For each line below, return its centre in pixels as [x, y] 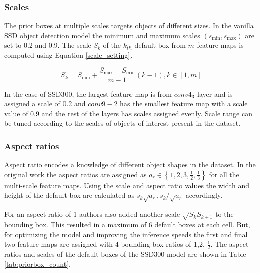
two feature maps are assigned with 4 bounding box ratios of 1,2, [104, 244]
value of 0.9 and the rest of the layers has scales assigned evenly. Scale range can [128, 113]
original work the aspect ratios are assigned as [75, 174]
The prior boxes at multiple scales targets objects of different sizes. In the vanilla [129, 25]
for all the [224, 174]
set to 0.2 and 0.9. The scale [48, 45]
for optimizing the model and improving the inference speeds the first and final [126, 234]
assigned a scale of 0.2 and [45, 104]
